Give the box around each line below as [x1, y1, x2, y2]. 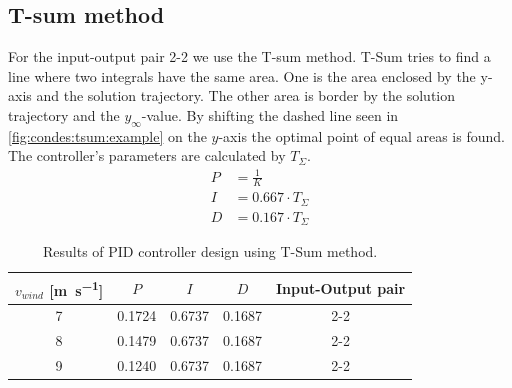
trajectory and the [8, 104, 120, 125]
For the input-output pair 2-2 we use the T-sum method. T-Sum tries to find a [8, 46, 491, 67]
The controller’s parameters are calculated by [8, 145, 286, 166]
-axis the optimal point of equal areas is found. [218, 125, 505, 146]
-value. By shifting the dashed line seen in [141, 104, 399, 125]
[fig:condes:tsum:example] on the [8, 125, 207, 146]
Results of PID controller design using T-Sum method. [42, 241, 378, 262]
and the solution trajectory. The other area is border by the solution [36, 85, 456, 106]
